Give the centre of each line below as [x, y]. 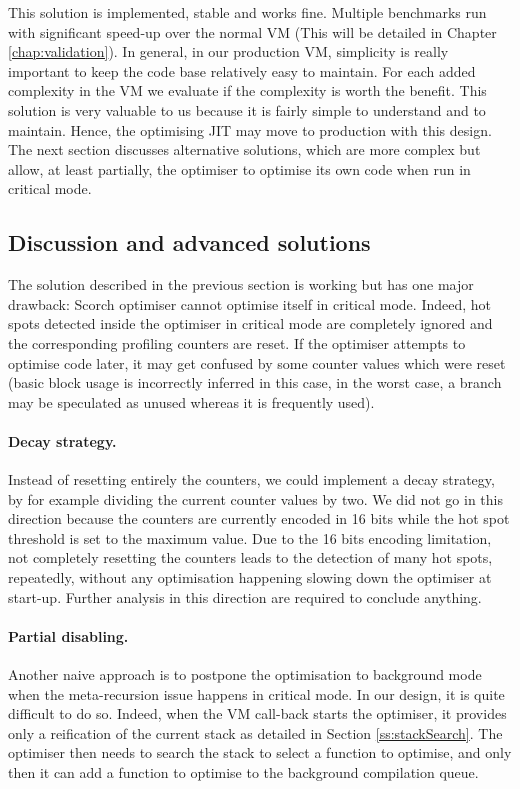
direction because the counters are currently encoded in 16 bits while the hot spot [259, 518]
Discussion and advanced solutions [189, 242]
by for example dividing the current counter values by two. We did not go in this [255, 498]
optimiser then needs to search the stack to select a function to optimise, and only [260, 752]
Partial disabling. [68, 635]
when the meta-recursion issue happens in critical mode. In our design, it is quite [256, 693]
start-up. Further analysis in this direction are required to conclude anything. [245, 596]
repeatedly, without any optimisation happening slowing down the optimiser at [250, 577]
